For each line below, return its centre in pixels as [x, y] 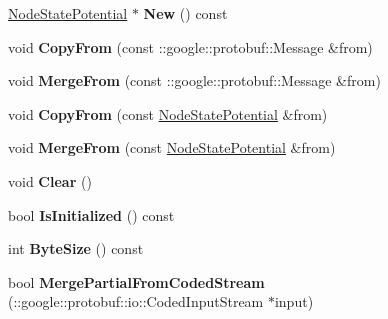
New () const [185, 13]
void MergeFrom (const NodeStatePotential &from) [172, 147]
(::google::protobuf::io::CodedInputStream [136, 301]
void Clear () [50, 180]
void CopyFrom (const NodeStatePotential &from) [168, 113]
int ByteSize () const [76, 248]
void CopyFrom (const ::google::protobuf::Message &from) [190, 46]
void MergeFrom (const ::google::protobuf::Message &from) [194, 80]
